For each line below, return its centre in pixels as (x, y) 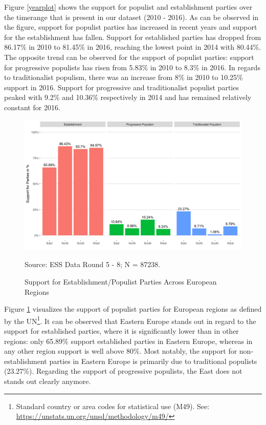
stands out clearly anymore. (48, 381)
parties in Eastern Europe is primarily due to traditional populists (153, 361)
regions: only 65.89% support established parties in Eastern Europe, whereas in (128, 341)
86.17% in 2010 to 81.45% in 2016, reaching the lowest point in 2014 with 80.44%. (133, 47)
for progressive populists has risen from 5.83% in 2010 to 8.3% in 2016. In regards (132, 67)
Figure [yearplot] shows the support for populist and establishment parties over (128, 7)
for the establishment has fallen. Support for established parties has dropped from (133, 37)
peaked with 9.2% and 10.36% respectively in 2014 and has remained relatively (128, 97)
